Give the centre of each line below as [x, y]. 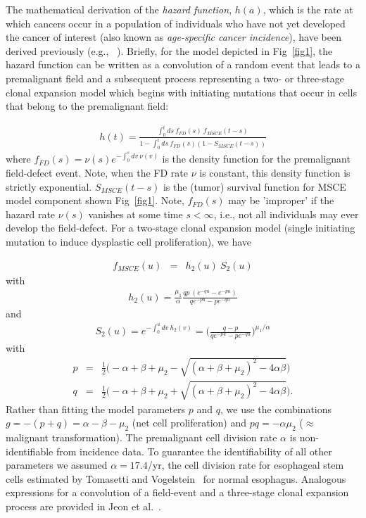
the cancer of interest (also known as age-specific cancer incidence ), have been [173, 37]
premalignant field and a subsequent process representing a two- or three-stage [175, 78]
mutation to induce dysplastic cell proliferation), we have [129, 242]
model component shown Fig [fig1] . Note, [95, 200]
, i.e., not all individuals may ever [286, 214]
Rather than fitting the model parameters [96, 409]
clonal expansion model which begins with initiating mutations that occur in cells [181, 92]
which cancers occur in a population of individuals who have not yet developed [176, 23]
